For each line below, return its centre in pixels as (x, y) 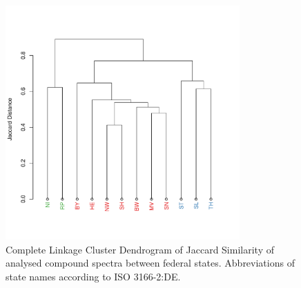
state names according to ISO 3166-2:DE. (93, 276)
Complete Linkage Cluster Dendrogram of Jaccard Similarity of (140, 249)
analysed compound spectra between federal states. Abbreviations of (150, 263)
